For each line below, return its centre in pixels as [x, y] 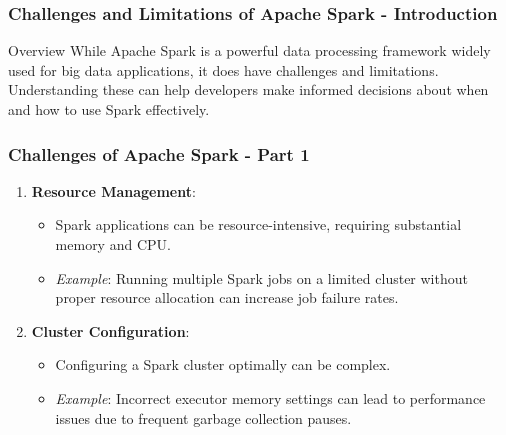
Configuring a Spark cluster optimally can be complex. [223, 364]
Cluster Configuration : [110, 330]
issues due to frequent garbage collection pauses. [203, 417]
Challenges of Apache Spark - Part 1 [159, 153]
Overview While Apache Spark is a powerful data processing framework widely [249, 50]
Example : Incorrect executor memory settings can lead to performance [270, 397]
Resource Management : [113, 190]
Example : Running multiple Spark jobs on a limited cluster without [261, 277]
